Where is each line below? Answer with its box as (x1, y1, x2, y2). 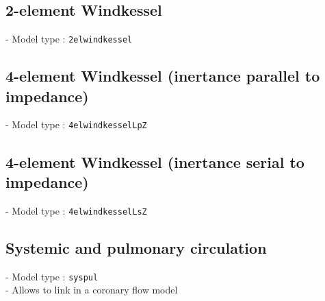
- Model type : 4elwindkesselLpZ (5, 117, 147, 132)
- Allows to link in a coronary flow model (5, 282, 178, 297)
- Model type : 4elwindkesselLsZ (5, 203, 147, 217)
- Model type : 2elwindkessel (5, 32, 133, 46)
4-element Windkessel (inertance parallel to (5, 65, 320, 86)
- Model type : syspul (5, 269, 99, 283)
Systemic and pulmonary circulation (5, 237, 267, 258)
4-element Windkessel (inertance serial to (5, 151, 304, 172)
